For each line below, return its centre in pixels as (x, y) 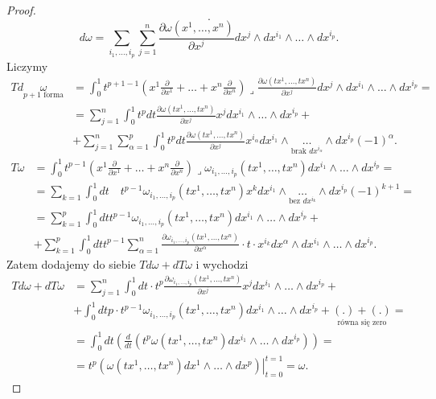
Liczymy (27, 66)
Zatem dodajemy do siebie (71, 263)
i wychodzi (222, 263)
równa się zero (362, 322)
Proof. (21, 10)
